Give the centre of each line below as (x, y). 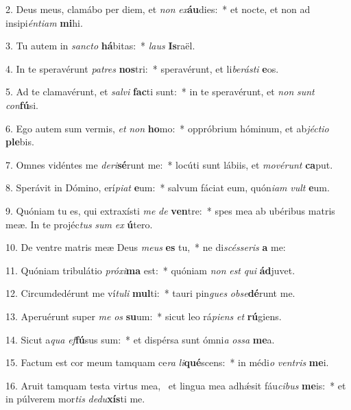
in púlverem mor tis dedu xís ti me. (75, 399)
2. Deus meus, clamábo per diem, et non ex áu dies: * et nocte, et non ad (158, 9)
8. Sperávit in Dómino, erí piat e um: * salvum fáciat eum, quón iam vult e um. (168, 188)
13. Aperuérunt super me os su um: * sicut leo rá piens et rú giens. (144, 316)
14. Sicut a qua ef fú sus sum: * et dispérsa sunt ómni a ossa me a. (140, 339)
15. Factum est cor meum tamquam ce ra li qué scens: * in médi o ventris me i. (167, 362)
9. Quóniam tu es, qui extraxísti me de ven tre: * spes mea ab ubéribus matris (170, 210)
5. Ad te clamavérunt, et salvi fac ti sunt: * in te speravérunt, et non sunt (160, 92)
